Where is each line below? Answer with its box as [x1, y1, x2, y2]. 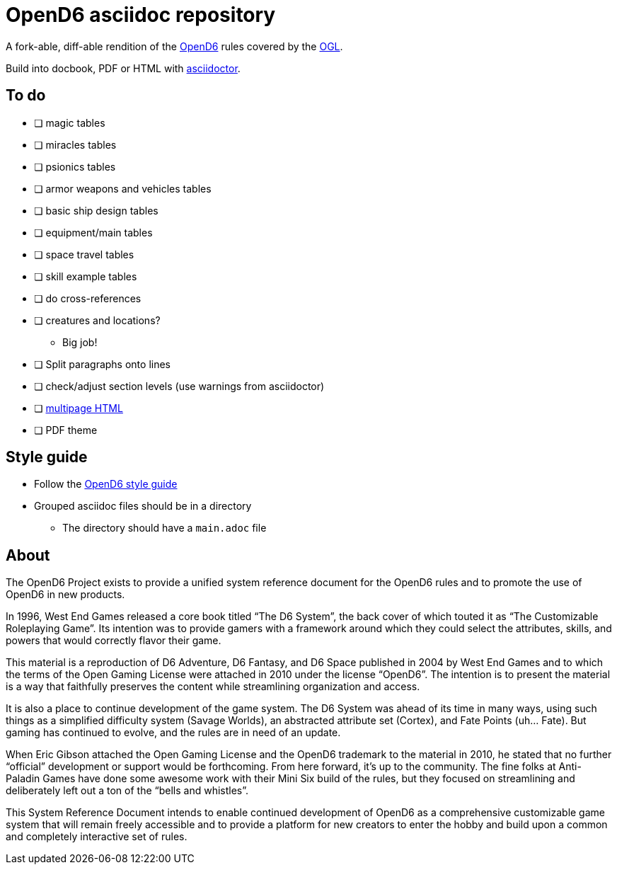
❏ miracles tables [34, 138, 117, 151]
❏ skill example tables [34, 270, 137, 282]
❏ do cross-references [34, 292, 142, 304]
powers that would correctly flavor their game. [6, 634, 221, 647]
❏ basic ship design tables [34, 204, 158, 217]
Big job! [62, 336, 98, 348]
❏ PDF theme [34, 423, 98, 436]
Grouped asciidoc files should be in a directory [34, 500, 252, 513]
